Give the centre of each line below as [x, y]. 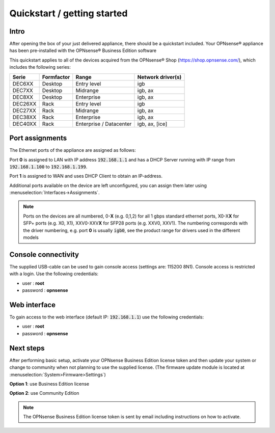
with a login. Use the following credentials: [54, 274]
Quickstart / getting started [68, 13]
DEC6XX [23, 84]
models [31, 237]
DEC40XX [24, 124]
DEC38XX [24, 117]
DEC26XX [24, 103]
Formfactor [56, 77]
